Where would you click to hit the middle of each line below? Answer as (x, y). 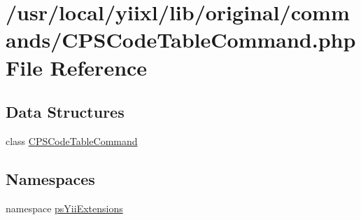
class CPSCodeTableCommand (72, 140)
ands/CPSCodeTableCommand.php (181, 40)
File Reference (77, 67)
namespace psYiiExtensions (64, 208)
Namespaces (50, 178)
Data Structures (65, 112)
